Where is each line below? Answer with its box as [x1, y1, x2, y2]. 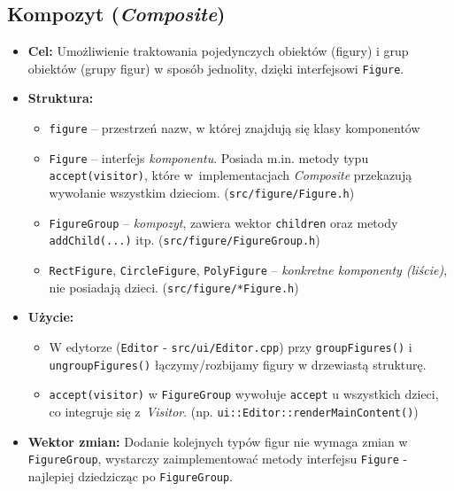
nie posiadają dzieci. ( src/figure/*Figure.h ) [49, 277, 299, 296]
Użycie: [27, 308, 74, 326]
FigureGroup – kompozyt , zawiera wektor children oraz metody [49, 213, 398, 231]
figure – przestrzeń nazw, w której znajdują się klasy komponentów [49, 119, 420, 137]
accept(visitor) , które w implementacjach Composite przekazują [49, 166, 412, 184]
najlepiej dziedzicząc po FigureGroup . [27, 466, 234, 485]
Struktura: [27, 89, 94, 107]
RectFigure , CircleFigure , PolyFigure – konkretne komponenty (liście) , [49, 260, 448, 278]
